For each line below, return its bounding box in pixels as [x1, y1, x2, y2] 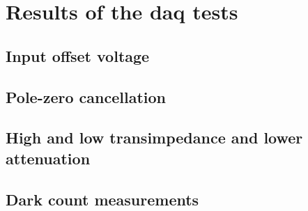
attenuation [6, 147, 91, 169]
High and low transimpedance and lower [6, 127, 303, 148]
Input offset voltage [6, 45, 150, 66]
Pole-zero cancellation [6, 86, 166, 107]
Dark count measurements [6, 188, 199, 210]
